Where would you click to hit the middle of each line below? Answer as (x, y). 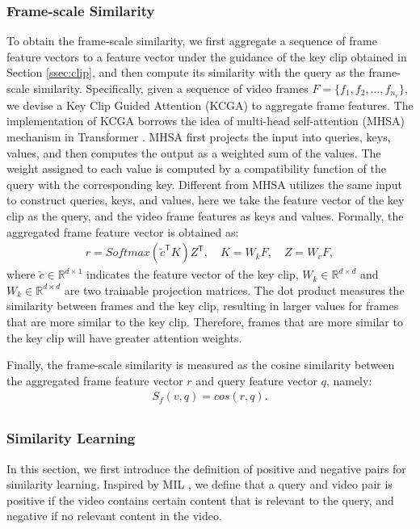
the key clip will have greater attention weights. (124, 337)
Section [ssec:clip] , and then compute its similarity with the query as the (186, 72)
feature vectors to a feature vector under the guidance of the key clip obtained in (207, 56)
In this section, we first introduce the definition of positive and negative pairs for (206, 468)
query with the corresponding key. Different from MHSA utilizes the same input (204, 184)
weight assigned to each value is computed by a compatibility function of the (196, 168)
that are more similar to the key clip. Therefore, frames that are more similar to (205, 322)
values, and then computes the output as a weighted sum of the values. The (194, 152)
